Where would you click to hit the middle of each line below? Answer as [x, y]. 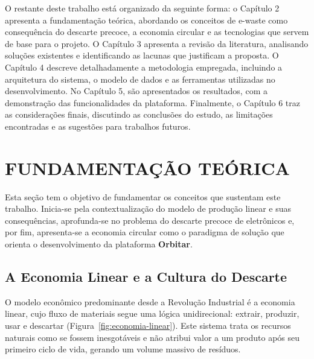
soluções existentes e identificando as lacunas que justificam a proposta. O [142, 55]
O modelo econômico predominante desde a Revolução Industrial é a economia [150, 301]
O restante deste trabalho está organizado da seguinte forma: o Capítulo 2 [142, 8]
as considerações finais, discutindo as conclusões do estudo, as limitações [139, 114]
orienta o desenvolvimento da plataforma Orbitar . [99, 244]
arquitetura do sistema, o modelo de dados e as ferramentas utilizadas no [140, 79]
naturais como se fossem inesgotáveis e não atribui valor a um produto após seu [152, 337]
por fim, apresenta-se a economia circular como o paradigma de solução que [145, 232]
